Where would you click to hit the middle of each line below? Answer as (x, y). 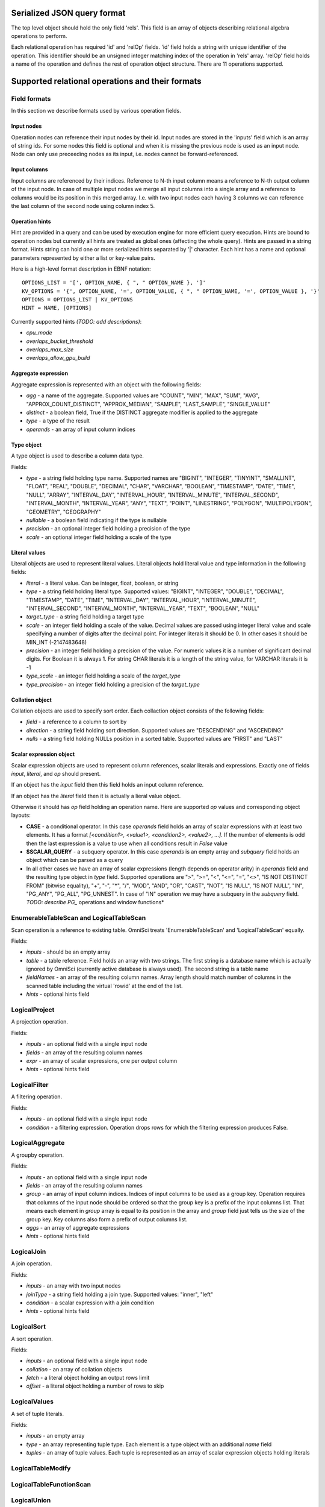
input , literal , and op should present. (56, 773)
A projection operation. (40, 1022)
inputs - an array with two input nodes (73, 1286)
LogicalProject (33, 1010)
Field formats (31, 98)
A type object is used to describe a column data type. (78, 456)
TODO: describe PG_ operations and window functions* (95, 902)
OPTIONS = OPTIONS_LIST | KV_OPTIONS (78, 300)
